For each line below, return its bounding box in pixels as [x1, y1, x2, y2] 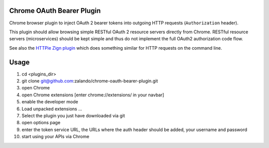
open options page [21, 120, 61, 126]
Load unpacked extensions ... [21, 106, 82, 112]
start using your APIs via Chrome [21, 134, 90, 140]
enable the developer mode [21, 99, 78, 105]
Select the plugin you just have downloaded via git [21, 112, 126, 119]
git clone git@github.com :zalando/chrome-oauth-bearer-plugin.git [21, 77, 158, 84]
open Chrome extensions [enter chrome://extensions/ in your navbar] [21, 92, 164, 98]
